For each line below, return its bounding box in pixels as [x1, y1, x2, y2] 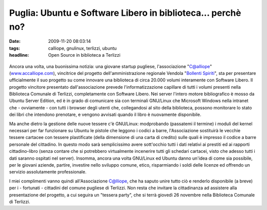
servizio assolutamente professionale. [9, 169, 87, 175]
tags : [9, 45, 20, 51]
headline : [9, 52, 29, 58]
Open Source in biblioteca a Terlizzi [48, 52, 121, 58]
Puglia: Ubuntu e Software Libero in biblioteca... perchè [9, 7, 241, 18]
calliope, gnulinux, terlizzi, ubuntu [48, 45, 117, 51]
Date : [9, 38, 21, 44]
